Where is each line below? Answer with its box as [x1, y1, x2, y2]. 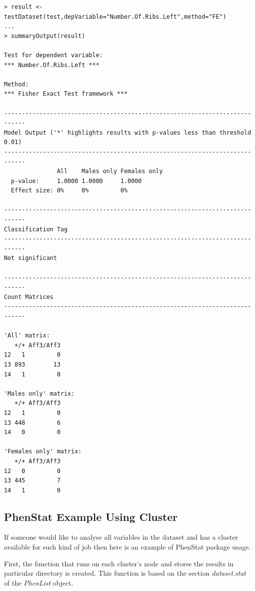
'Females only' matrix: [4, 448, 82, 455]
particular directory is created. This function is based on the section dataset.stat [4, 568, 246, 578]
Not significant [4, 255, 57, 262]
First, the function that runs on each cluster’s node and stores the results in [4, 558, 234, 568]
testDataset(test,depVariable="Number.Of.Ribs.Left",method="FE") [4, 13, 227, 20]
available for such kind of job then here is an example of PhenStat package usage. [4, 542, 251, 552]
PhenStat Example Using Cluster [4, 509, 178, 524]
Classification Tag [4, 225, 68, 233]
